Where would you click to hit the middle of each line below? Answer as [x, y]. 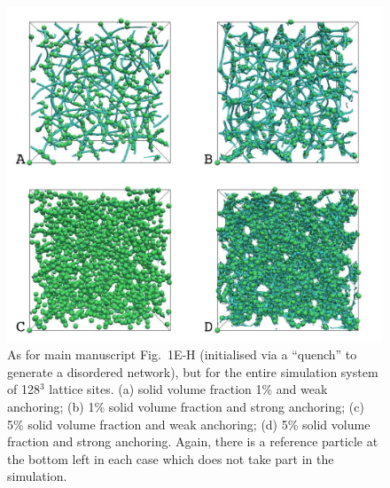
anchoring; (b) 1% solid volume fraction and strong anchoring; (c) [186, 406]
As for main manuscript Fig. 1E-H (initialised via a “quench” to [182, 354]
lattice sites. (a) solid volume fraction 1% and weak [188, 389]
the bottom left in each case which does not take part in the [171, 458]
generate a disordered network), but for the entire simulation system [193, 371]
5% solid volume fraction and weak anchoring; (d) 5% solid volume [189, 424]
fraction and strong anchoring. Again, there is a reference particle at [193, 441]
